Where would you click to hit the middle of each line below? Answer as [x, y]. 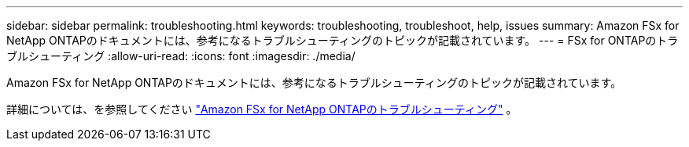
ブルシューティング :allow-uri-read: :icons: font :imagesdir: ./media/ [181, 56]
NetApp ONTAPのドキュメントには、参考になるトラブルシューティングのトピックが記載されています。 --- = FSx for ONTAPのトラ [343, 40]
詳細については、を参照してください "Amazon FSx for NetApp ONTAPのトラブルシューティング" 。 [262, 109]
